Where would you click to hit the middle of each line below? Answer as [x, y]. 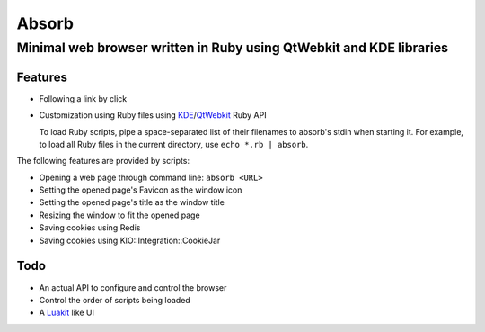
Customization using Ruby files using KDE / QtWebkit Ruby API [153, 115]
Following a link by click [83, 98]
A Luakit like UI [66, 313]
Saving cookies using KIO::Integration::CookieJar [130, 240]
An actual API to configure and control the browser [133, 287]
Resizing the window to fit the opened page [120, 215]
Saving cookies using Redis [90, 228]
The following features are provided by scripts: [103, 161]
